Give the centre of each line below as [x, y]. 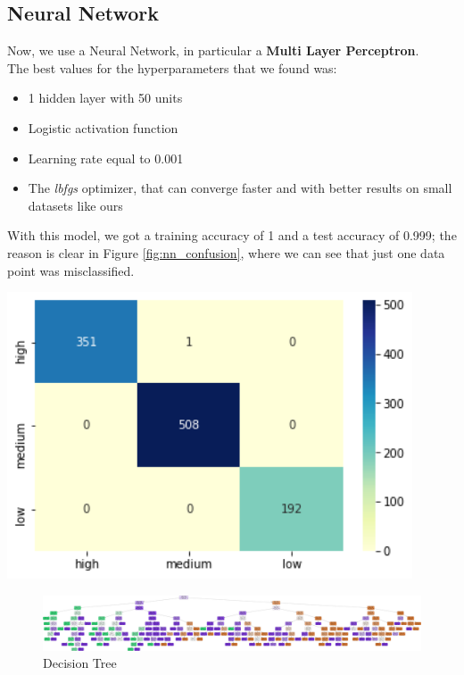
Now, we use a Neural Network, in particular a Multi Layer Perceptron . [213, 50]
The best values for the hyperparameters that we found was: [172, 67]
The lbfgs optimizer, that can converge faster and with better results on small [240, 188]
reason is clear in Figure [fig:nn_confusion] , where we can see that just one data [226, 252]
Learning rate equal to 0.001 [106, 158]
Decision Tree [80, 663]
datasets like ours [75, 205]
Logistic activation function [103, 127]
